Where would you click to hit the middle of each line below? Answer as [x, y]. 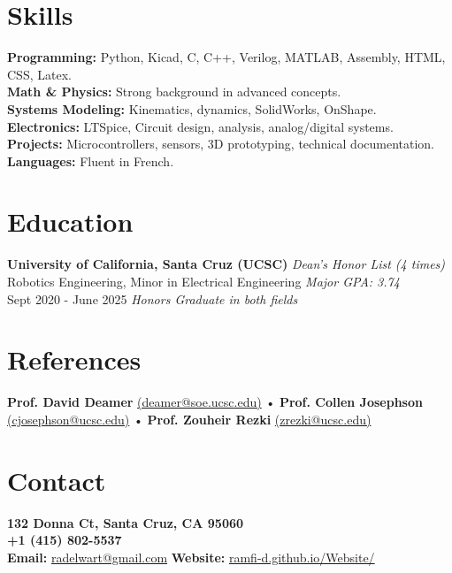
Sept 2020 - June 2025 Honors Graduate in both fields [153, 298]
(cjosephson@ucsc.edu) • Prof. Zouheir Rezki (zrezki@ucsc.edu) [189, 419]
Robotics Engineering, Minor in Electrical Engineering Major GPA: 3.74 [203, 281]
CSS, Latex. [39, 74]
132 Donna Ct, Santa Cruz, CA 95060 [126, 522]
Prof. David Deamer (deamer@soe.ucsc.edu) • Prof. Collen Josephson [215, 402]
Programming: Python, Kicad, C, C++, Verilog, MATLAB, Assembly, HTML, [226, 57]
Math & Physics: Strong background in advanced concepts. [174, 92]
